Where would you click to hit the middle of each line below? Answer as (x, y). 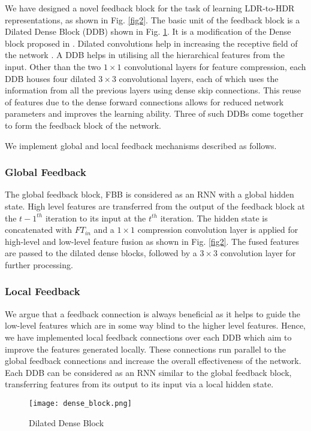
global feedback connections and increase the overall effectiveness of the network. (153, 361)
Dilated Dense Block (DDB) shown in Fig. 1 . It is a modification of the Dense (148, 31)
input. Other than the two (53, 66)
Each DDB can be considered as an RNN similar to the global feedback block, (148, 372)
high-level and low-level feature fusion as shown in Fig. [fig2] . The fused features (152, 241)
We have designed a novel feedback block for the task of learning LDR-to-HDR (150, 8)
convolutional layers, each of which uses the (199, 78)
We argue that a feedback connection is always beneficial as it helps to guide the (153, 313)
